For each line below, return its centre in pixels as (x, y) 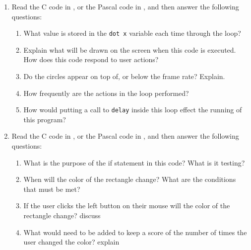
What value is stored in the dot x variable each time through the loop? (132, 33)
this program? (45, 119)
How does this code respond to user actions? (91, 59)
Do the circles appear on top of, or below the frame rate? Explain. (124, 76)
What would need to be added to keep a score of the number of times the (135, 232)
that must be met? (52, 189)
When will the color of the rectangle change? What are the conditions (130, 179)
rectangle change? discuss (62, 215)
